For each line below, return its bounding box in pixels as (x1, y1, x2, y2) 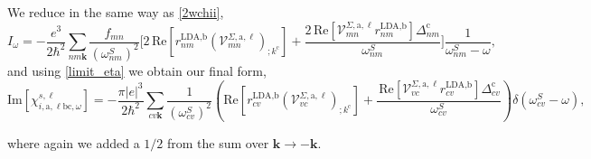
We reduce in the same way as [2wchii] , (7, 3, 224, 21)
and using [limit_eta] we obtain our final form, (7, 61, 267, 79)
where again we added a (7, 133, 140, 152)
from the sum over (166, 133, 269, 152)
